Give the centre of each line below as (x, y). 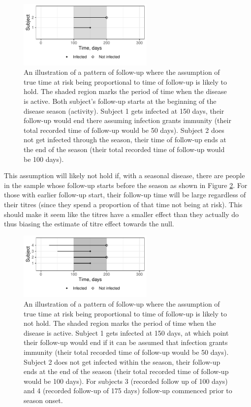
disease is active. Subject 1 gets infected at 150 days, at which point (126, 332)
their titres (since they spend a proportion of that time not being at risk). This (123, 204)
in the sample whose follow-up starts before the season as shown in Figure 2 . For (126, 185)
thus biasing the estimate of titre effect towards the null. (89, 224)
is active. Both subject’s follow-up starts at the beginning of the (120, 101)
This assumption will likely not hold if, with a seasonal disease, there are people (125, 175)
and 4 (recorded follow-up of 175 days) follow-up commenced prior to (128, 391)
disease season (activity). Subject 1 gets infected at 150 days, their (124, 110)
